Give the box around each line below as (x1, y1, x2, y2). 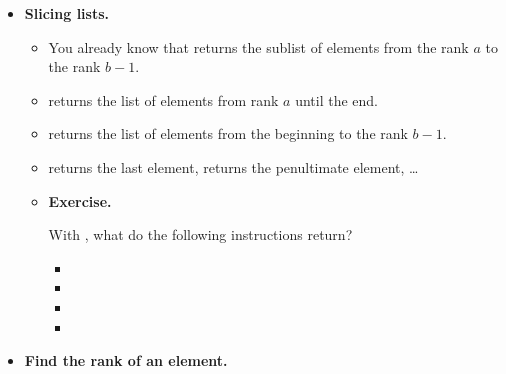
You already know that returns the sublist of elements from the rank (48, 36, 469, 57)
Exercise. (48, 190, 112, 211)
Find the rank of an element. (24, 350, 228, 371)
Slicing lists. (24, 3, 110, 23)
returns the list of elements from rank (48, 89, 279, 110)
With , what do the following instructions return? (48, 224, 353, 245)
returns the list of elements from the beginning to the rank (48, 123, 408, 144)
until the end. (295, 89, 379, 110)
